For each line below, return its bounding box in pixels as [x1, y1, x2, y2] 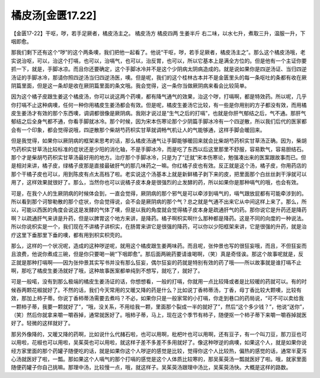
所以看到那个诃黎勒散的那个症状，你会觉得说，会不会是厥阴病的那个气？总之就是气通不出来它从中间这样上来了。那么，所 [11, 198, 307, 205]
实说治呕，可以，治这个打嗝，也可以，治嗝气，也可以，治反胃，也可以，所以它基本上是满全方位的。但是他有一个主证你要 [11, 57, 307, 64]
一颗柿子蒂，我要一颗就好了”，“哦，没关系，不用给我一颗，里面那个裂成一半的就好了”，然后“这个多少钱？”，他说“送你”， [11, 303, 308, 310]
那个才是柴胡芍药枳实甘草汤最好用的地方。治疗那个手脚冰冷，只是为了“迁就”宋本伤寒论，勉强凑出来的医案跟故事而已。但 [11, 154, 306, 161]
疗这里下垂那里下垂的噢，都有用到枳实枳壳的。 [11, 231, 126, 238]
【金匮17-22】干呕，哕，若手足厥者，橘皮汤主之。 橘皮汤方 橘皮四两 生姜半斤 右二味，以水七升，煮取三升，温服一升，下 [11, 30, 306, 37]
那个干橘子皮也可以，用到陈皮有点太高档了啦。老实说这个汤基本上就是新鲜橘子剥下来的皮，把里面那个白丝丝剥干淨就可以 [11, 170, 307, 178]
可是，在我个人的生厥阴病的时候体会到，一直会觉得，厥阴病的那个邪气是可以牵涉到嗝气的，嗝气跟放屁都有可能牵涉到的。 [11, 190, 307, 197]
